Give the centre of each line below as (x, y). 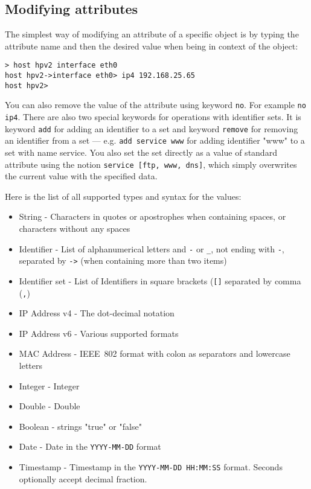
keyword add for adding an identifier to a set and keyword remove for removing (152, 128)
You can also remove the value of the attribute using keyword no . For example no (155, 105)
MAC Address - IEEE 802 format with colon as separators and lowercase (155, 353)
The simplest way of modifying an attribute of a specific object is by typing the (152, 34)
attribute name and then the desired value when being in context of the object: (152, 46)
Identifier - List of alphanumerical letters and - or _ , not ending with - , (152, 248)
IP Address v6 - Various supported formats (99, 333)
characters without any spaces (75, 229)
